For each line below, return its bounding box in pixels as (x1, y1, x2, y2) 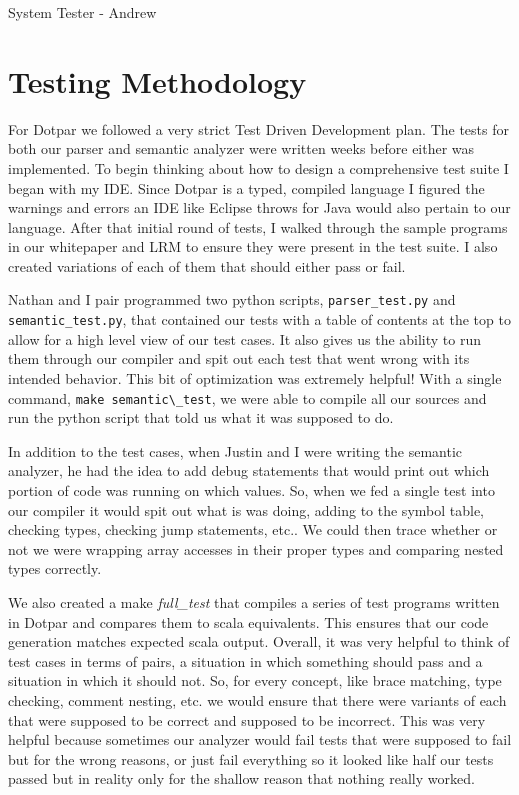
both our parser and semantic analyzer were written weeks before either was (8, 138, 475, 159)
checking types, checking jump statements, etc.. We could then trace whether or (8, 519, 498, 540)
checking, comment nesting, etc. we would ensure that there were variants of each (8, 689, 507, 710)
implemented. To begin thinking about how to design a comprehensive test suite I (8, 157, 509, 178)
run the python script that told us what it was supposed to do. (8, 407, 394, 428)
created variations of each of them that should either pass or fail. (8, 255, 406, 276)
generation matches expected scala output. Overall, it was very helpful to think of (8, 631, 510, 652)
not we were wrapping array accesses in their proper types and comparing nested (8, 538, 504, 559)
